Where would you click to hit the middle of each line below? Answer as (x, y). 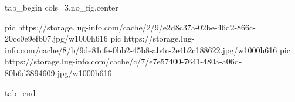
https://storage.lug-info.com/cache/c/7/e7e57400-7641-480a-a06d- (123, 61)
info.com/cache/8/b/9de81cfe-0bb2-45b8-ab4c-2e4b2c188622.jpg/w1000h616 (141, 50)
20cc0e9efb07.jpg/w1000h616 (56, 38)
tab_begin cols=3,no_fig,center (62, 7)
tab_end (20, 92)
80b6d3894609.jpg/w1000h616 (58, 72)
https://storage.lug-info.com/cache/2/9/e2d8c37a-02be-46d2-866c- (137, 27)
